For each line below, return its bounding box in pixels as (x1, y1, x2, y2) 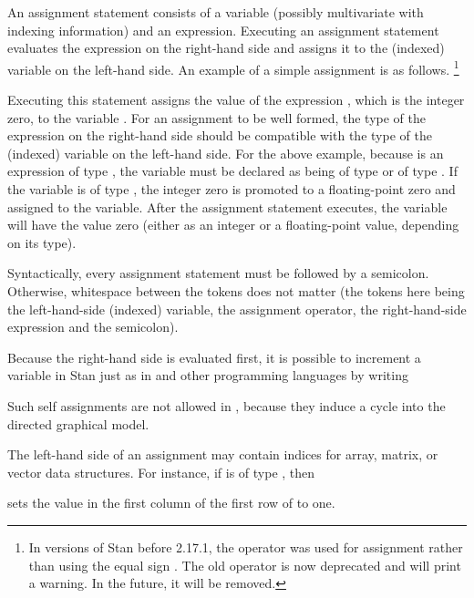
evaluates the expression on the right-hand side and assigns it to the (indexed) (7, 38, 445, 57)
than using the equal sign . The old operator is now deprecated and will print (28, 555, 461, 574)
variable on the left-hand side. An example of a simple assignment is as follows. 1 (7, 57, 459, 78)
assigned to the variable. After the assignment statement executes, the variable (7, 197, 448, 216)
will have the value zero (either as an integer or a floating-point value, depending (7, 215, 459, 234)
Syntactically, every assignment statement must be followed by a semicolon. (7, 263, 429, 283)
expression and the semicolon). (7, 317, 179, 336)
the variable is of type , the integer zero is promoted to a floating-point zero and (7, 180, 456, 198)
